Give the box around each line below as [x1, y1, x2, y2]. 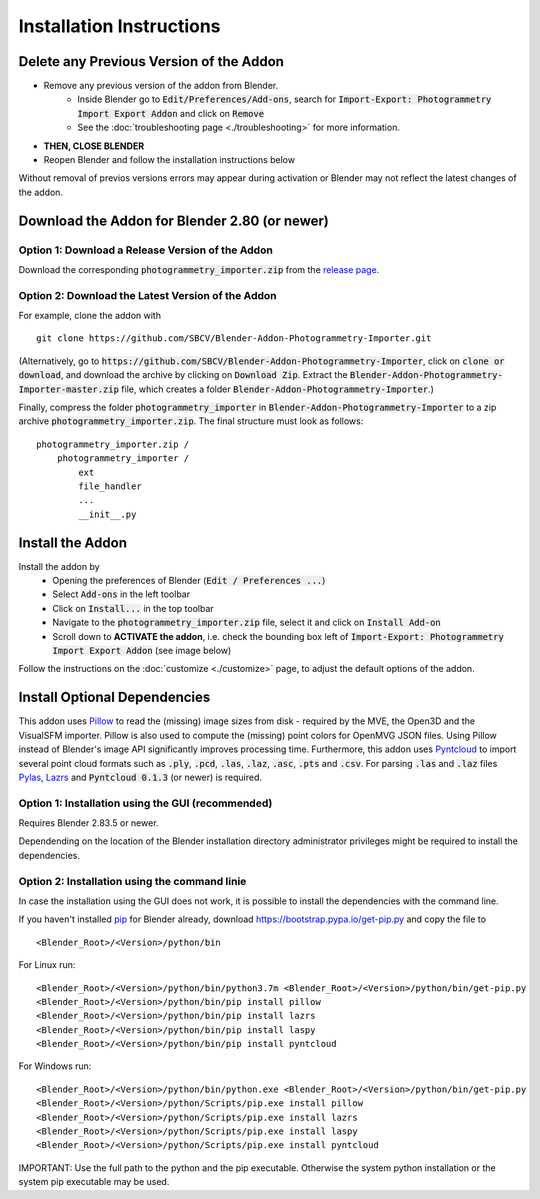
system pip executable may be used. [18, 1176, 170, 1188]
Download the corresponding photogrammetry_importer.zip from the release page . [18, 263, 380, 275]
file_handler [78, 481, 142, 492]
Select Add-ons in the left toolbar [52, 588, 190, 600]
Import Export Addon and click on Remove [77, 107, 265, 119]
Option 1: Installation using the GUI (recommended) [18, 796, 273, 810]
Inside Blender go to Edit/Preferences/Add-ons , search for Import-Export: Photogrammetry [77, 93, 492, 105]
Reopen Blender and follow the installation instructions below [43, 154, 295, 166]
